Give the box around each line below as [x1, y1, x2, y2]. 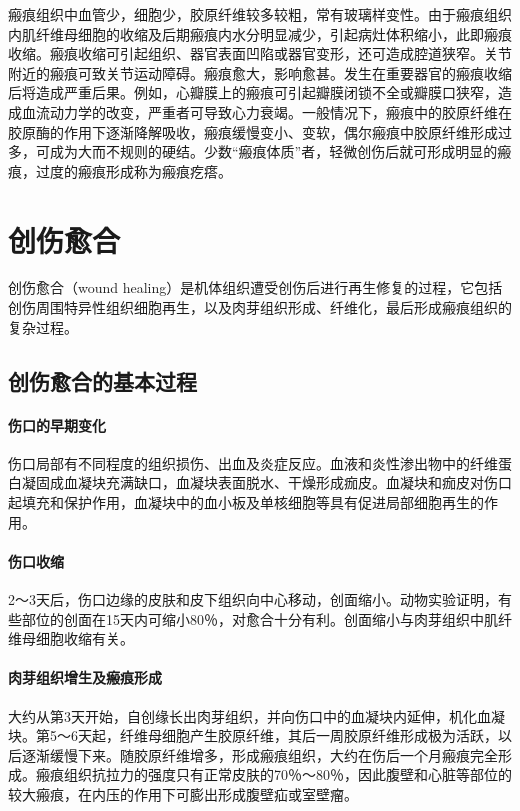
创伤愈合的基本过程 [8, 365, 197, 396]
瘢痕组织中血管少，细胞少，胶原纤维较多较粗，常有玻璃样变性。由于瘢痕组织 [8, 4, 512, 24]
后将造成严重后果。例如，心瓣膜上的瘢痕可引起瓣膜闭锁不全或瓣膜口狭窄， [8, 82, 498, 103]
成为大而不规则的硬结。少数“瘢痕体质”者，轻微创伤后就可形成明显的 [49, 141, 498, 162]
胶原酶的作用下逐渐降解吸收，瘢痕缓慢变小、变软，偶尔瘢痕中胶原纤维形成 [8, 121, 498, 142]
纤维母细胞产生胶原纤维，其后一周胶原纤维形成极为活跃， [119, 725, 498, 746]
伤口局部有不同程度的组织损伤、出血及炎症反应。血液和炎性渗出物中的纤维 [8, 452, 498, 473]
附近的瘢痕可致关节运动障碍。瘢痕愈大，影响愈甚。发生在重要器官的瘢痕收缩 [8, 62, 512, 83]
